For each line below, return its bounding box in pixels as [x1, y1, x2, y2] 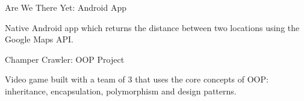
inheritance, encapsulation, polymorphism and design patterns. [5, 84, 237, 97]
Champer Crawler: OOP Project [5, 53, 125, 65]
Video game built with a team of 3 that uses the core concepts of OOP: [5, 73, 268, 85]
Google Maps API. [5, 33, 73, 45]
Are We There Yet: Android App [5, 1, 126, 13]
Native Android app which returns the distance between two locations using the [5, 21, 300, 33]
